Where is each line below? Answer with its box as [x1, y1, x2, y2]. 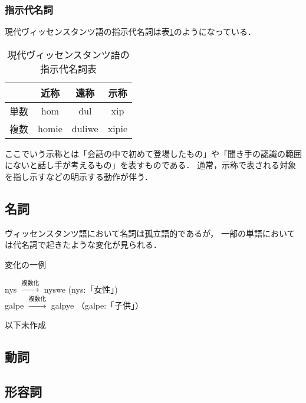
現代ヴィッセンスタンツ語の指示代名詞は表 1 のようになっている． [5, 25, 256, 38]
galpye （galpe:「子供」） [51, 299, 144, 311]
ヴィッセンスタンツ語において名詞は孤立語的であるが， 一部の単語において [5, 227, 295, 239]
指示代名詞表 [40, 61, 97, 76]
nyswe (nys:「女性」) [44, 283, 118, 295]
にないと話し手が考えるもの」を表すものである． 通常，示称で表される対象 [5, 159, 297, 171]
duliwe [71, 122, 98, 136]
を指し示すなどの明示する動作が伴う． [5, 171, 153, 182]
